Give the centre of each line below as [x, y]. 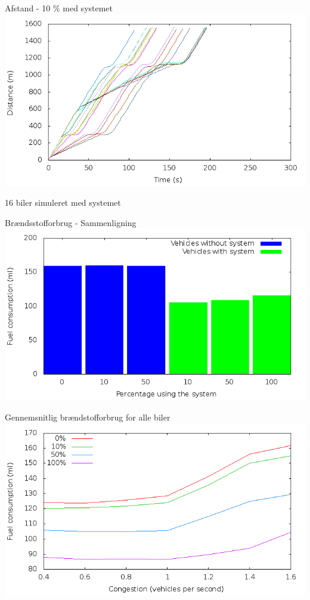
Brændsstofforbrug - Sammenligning [71, 222]
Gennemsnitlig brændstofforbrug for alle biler [88, 417]
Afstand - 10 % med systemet [59, 8]
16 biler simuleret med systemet [63, 202]
